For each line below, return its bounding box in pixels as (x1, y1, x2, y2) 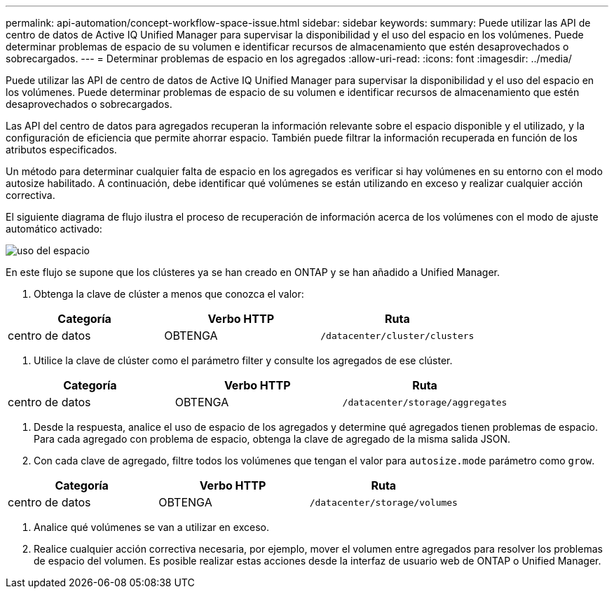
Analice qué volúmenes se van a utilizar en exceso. (34, 521, 269, 533)
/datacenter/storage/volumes (309, 497, 458, 508)
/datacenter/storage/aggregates (342, 396, 507, 408)
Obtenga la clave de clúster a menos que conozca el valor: (34, 288, 304, 300)
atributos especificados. (6, 144, 117, 156)
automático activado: (6, 223, 102, 235)
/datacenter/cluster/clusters (320, 330, 475, 341)
